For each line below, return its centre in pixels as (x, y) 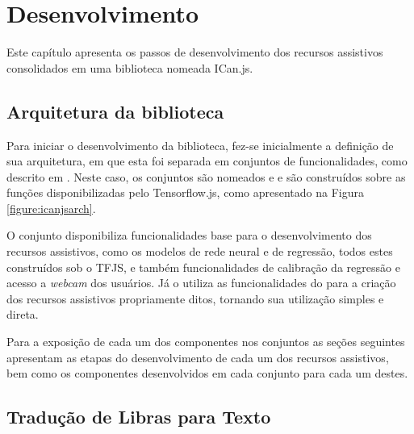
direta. (23, 314)
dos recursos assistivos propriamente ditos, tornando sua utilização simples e (195, 298)
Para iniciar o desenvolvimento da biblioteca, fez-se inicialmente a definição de (200, 145)
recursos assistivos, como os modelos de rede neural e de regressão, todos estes (200, 251)
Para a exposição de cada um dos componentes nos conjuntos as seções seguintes (206, 342)
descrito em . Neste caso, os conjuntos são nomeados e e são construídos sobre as (206, 176)
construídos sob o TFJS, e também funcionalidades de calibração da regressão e (203, 267)
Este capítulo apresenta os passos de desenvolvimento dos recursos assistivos (195, 52)
